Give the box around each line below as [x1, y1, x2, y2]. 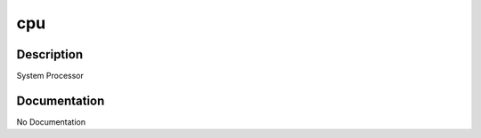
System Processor [16, 71, 85, 81]
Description [16, 47, 84, 62]
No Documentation [16, 116, 86, 127]
